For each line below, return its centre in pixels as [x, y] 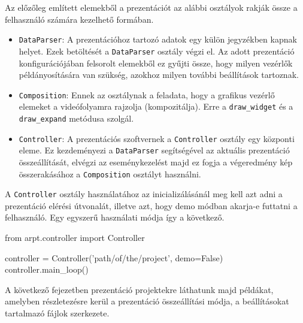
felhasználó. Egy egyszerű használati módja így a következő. [115, 217]
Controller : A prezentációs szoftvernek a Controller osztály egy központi [157, 138]
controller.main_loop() [47, 269]
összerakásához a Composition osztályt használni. [110, 173]
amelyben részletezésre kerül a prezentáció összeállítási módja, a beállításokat [147, 301]
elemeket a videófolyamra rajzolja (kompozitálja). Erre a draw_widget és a [156, 106]
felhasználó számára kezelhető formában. [79, 19]
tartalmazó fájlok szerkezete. [57, 313]
